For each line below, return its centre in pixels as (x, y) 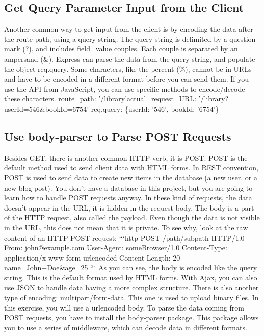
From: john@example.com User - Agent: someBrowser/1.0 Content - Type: (116, 248)
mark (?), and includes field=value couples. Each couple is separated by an (121, 49)
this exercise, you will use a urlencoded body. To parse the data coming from (124, 307)
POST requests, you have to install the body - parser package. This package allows (131, 317)
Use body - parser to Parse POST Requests (118, 136)
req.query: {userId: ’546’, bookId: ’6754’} (155, 108)
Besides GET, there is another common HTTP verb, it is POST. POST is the (126, 157)
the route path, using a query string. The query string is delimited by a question (130, 38)
